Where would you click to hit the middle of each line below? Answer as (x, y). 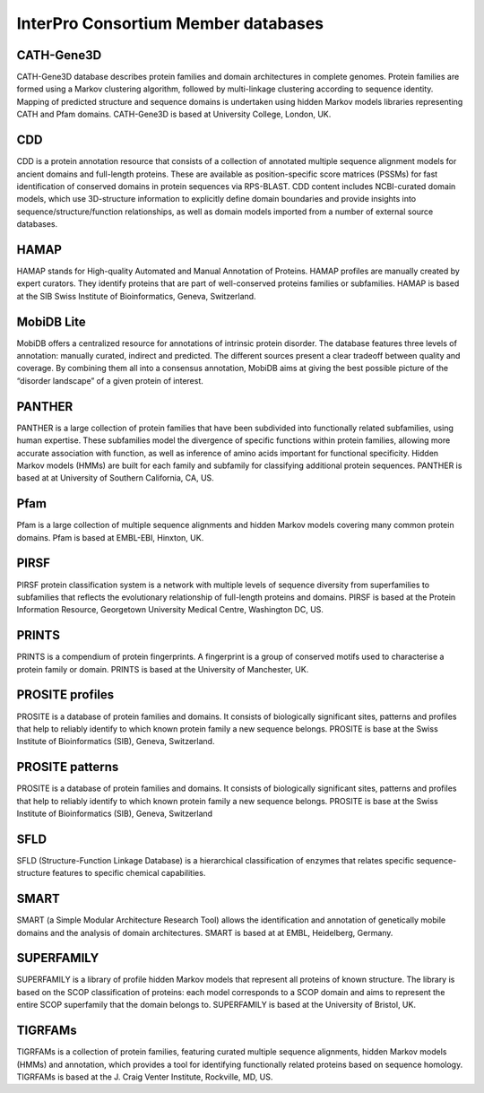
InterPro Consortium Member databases (170, 23)
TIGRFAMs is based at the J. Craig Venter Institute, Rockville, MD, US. (145, 1077)
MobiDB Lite (51, 321)
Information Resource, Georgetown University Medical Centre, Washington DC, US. (170, 610)
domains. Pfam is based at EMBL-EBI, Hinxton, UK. (110, 537)
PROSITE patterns (68, 767)
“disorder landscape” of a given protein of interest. (110, 380)
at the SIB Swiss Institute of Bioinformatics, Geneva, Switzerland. (136, 296)
